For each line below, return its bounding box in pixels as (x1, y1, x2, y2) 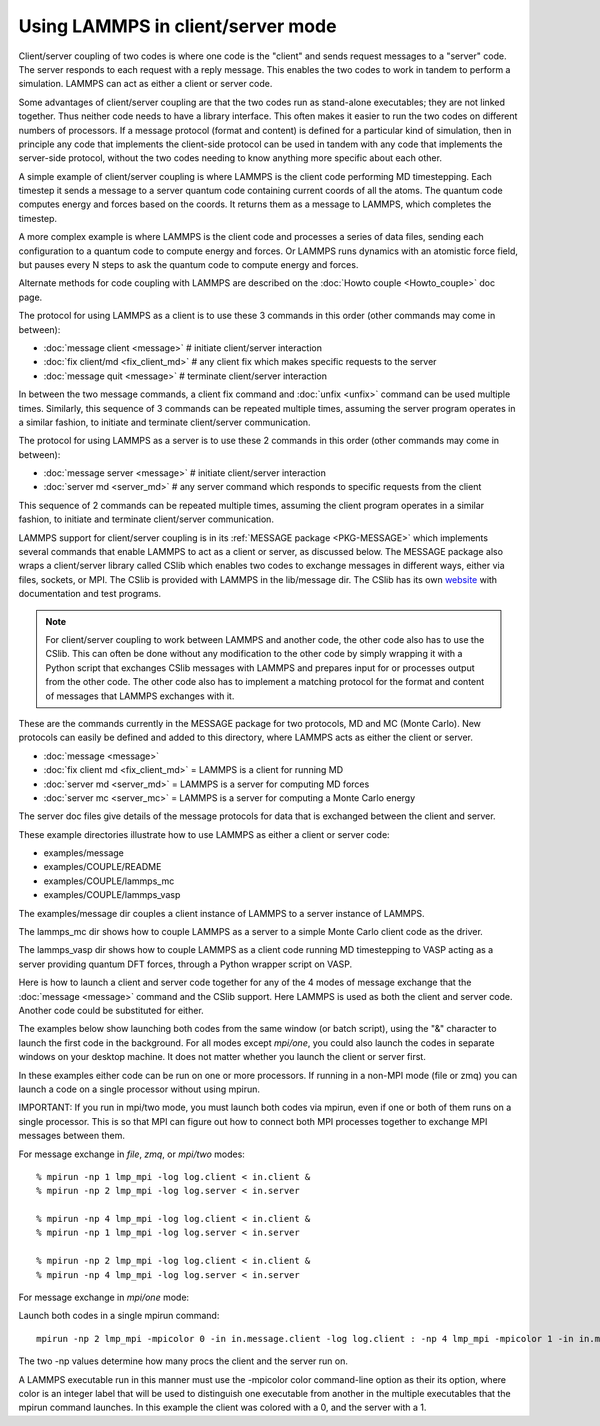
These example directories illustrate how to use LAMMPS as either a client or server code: (18, 828, 390, 840)
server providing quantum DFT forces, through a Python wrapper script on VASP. (18, 958, 353, 970)
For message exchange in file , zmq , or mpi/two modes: (18, 1148, 245, 1160)
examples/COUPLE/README (43, 861, 162, 873)
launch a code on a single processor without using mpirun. (18, 1083, 260, 1095)
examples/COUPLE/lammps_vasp (43, 889, 181, 901)
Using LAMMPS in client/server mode (18, 15, 337, 37)
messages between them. (18, 1130, 125, 1142)
